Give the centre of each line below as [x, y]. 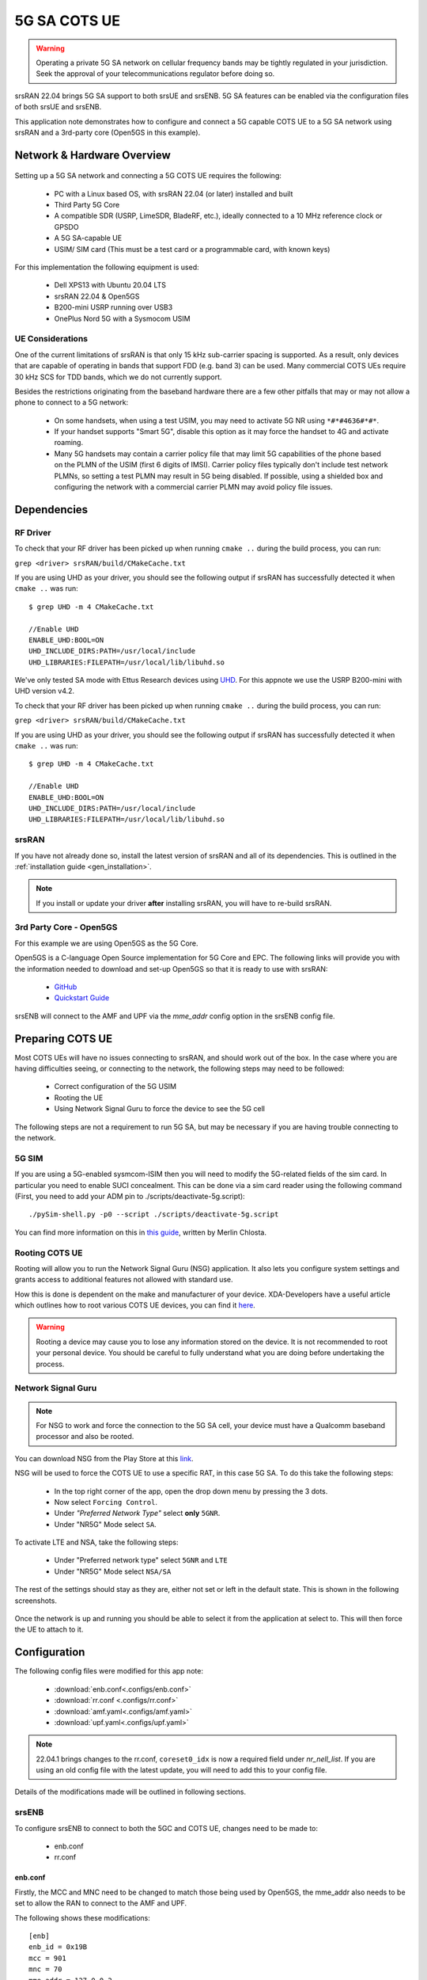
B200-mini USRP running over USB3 [113, 307]
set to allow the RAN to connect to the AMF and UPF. [101, 1903]
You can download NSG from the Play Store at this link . [104, 1458]
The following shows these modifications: [82, 1917]
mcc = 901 [47, 1958]
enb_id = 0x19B [58, 1947]
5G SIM [29, 1158]
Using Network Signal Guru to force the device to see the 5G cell [159, 1109]
